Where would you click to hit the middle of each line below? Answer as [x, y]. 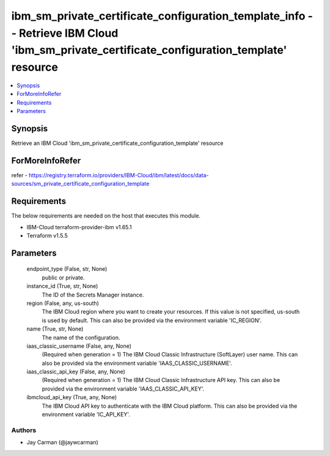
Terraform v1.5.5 [47, 236]
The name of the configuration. [81, 337]
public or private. [63, 278]
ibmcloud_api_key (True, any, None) [72, 397]
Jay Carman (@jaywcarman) [63, 443]
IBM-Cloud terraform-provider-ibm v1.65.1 [79, 227]
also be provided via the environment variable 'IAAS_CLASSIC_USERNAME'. [137, 363]
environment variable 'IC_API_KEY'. [86, 414]
